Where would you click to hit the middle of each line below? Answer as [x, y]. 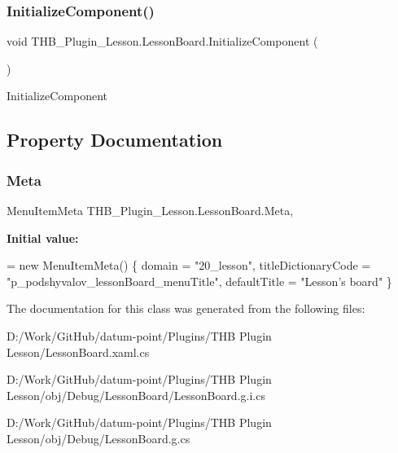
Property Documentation [115, 140]
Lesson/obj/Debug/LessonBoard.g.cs [98, 438]
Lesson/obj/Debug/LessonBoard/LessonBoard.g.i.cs [136, 395]
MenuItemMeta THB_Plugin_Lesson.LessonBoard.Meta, [150, 210]
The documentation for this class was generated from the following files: [186, 308]
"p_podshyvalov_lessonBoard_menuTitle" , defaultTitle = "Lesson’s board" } [199, 281]
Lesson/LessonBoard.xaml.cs [78, 352]
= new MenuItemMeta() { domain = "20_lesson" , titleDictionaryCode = [189, 265]
